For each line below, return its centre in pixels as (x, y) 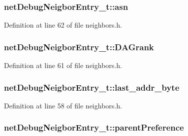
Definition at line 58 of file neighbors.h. (63, 105)
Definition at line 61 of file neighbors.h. (63, 65)
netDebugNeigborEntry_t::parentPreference (94, 127)
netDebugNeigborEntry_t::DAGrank (79, 47)
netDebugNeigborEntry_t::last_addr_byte (92, 87)
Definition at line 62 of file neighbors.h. (63, 25)
